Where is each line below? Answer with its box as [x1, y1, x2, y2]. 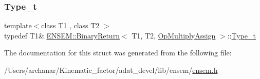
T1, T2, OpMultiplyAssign [132, 30, 216, 41]
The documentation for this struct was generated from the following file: [4, 47, 232, 58]
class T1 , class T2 [41, 20, 100, 31]
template [4, 20, 32, 31]
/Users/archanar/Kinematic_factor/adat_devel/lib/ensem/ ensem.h [4, 65, 218, 75]
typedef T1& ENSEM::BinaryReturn [4, 30, 120, 41]
